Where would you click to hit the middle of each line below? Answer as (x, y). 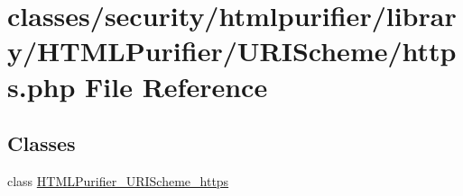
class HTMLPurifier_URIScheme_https (118, 180)
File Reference (176, 86)
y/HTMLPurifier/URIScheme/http (232, 51)
